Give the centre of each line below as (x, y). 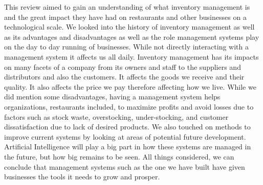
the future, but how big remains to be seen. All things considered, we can (119, 156)
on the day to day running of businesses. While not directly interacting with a (127, 47)
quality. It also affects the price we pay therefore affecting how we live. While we (130, 86)
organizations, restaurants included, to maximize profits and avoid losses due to (129, 106)
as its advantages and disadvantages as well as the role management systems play (132, 36)
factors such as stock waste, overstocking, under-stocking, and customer (116, 116)
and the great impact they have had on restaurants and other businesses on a (125, 17)
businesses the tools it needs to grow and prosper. (82, 177)
